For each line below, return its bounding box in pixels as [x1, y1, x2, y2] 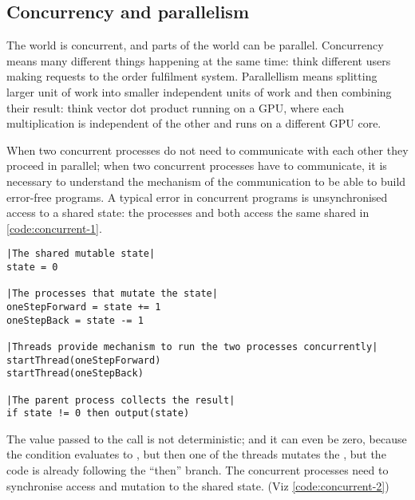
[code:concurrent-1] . [6, 219, 102, 236]
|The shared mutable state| [6, 248, 156, 260]
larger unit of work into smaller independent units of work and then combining [6, 83, 392, 100]
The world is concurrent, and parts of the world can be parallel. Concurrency [6, 37, 384, 53]
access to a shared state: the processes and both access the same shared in [6, 204, 370, 221]
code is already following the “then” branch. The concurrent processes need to [6, 462, 389, 478]
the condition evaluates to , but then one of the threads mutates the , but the [6, 446, 386, 463]
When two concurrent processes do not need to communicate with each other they [6, 141, 409, 158]
